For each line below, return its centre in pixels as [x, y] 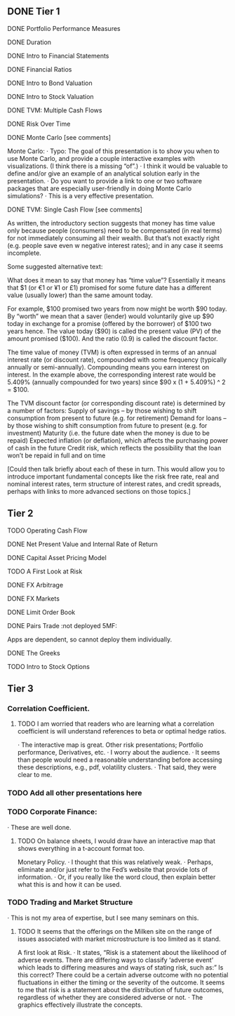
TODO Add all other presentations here [75, 793]
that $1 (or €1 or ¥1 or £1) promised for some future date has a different [109, 287]
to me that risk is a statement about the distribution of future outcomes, [121, 989]
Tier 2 [20, 513]
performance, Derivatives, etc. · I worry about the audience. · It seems [119, 753]
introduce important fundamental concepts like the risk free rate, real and [113, 476]
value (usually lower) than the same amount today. [80, 295]
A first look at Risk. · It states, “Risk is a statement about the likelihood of [122, 952]
